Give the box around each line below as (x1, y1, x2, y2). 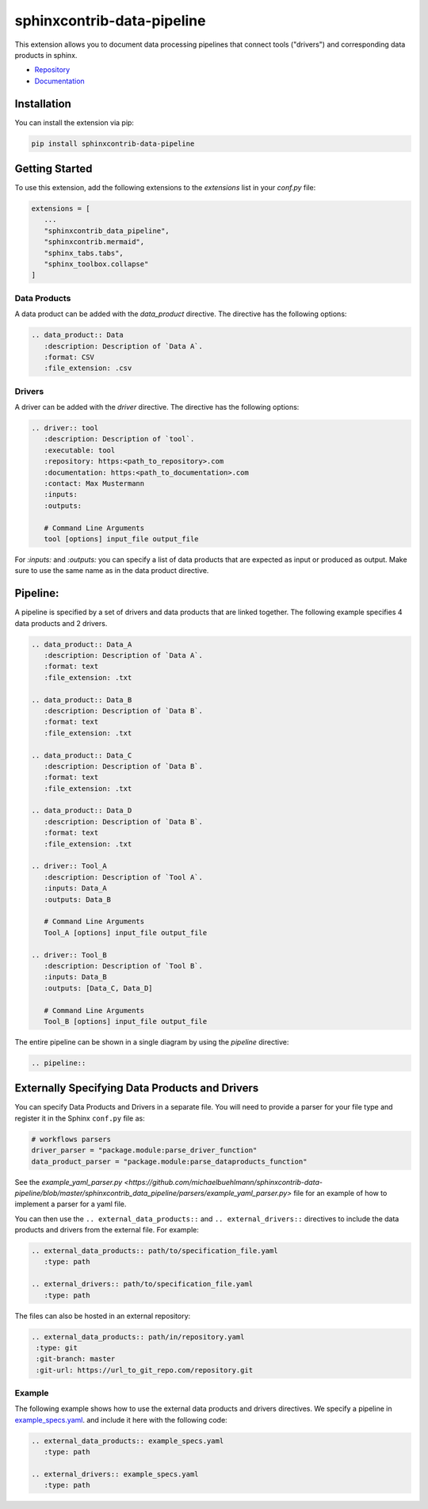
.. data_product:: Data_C (31, 751, 132, 760)
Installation (14, 97, 71, 110)
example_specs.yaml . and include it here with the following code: (14, 1415, 227, 1424)
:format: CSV (44, 353, 95, 361)
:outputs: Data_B (44, 895, 111, 903)
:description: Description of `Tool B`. (44, 961, 204, 970)
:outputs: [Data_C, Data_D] (44, 984, 154, 992)
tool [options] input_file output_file (44, 534, 199, 543)
